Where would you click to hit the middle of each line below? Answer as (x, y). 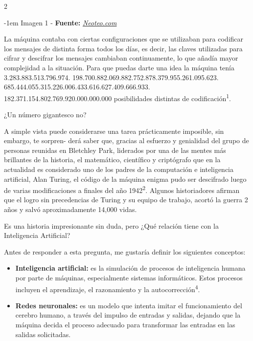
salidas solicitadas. (43, 334)
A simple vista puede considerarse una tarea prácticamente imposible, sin (114, 131)
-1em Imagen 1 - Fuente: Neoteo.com (60, 22)
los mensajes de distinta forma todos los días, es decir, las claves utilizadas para (123, 48)
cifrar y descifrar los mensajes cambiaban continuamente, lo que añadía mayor (121, 58)
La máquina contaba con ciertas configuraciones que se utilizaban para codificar (124, 39)
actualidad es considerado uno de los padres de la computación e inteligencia (119, 169)
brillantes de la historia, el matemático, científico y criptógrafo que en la (112, 160)
